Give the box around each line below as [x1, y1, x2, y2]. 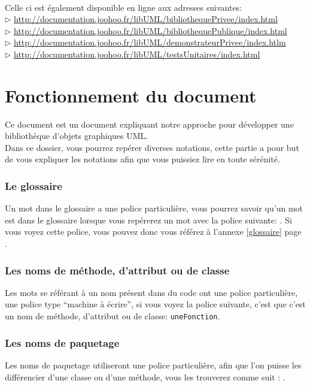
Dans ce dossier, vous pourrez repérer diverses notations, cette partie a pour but [5, 141, 299, 153]
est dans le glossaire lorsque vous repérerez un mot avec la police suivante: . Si [5, 213, 292, 226]
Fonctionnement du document [5, 83, 257, 107]
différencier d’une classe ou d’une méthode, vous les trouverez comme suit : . [5, 370, 285, 383]
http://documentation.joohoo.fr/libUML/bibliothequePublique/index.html [14, 24, 287, 37]
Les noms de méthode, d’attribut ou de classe [5, 262, 230, 277]
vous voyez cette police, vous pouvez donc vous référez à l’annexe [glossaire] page [5, 225, 302, 238]
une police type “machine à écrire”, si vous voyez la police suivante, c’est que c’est [5, 298, 306, 310]
